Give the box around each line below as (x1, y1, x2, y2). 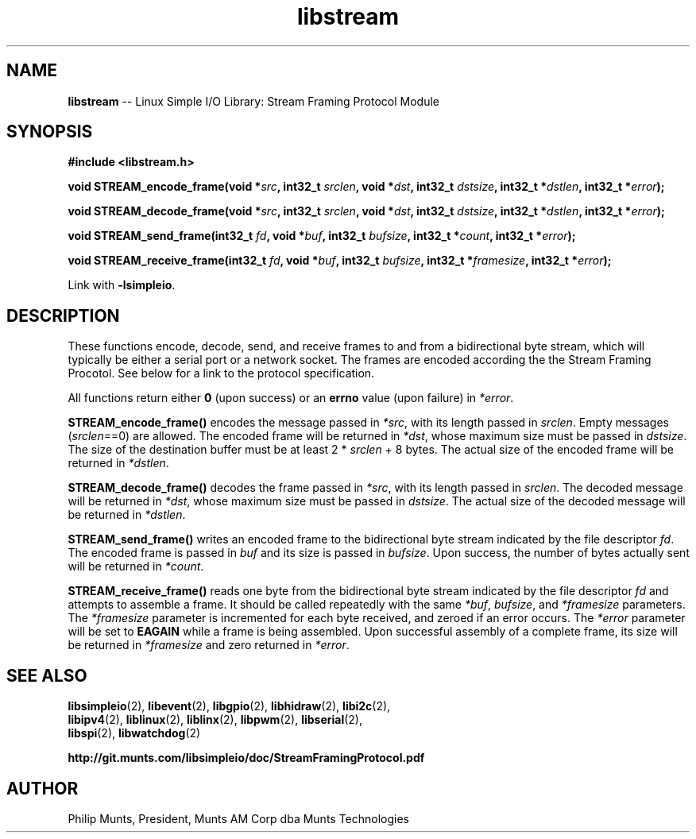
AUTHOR (6, 778, 79, 798)
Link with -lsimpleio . (68, 278, 176, 292)
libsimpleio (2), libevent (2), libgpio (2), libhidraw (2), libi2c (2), (68, 699, 391, 713)
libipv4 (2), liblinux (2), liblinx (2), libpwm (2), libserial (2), (68, 713, 362, 727)
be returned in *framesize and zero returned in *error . (68, 638, 350, 652)
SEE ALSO (6, 665, 87, 686)
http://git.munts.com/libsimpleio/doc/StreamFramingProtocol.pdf (68, 751, 425, 765)
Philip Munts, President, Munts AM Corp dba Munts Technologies (68, 811, 410, 825)
